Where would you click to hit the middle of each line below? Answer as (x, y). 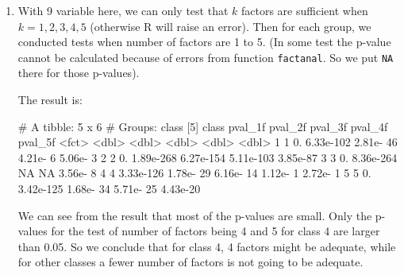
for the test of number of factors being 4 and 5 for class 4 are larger (215, 231)
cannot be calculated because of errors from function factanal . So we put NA (206, 57)
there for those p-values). (79, 73)
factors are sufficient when (305, 10)
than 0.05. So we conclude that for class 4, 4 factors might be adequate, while (207, 246)
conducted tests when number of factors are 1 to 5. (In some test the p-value (204, 42)
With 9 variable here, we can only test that (123, 10)
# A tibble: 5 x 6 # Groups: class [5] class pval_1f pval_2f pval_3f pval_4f (203, 126)
